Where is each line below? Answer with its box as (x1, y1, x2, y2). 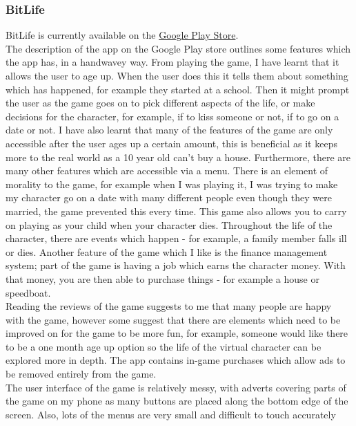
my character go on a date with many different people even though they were (6, 190, 333, 205)
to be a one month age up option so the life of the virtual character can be (6, 339, 322, 353)
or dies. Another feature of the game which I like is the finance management (6, 244, 328, 259)
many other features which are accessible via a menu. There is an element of (6, 163, 328, 178)
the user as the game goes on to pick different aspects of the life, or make (6, 95, 315, 110)
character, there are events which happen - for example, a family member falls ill (6, 231, 347, 246)
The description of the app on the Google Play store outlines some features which (6, 41, 351, 55)
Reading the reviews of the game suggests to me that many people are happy (6, 299, 332, 313)
